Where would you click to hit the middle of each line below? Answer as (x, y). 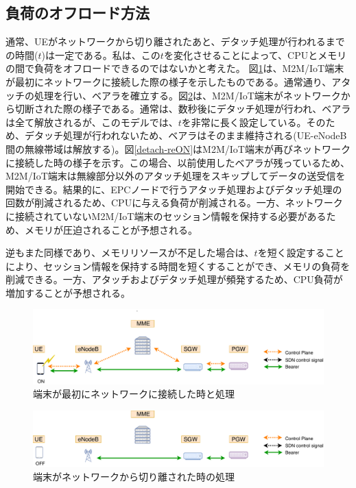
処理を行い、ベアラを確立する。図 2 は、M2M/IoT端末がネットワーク (187, 95)
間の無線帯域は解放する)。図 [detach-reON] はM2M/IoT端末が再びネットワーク (178, 148)
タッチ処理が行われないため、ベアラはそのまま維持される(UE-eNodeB (190, 135)
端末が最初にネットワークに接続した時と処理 (134, 394)
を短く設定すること (301, 253)
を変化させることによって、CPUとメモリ (255, 54)
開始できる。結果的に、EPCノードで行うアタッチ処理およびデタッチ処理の (174, 189)
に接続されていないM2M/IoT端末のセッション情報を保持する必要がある (166, 216)
